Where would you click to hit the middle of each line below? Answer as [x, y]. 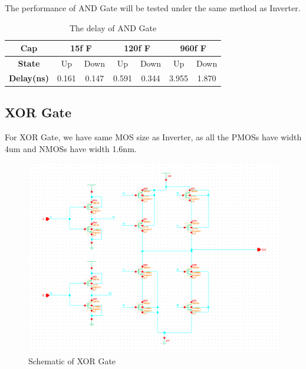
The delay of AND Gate [113, 27]
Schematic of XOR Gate [72, 361]
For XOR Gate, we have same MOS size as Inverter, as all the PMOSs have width [153, 137]
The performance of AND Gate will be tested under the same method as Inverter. [153, 8]
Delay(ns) [29, 78]
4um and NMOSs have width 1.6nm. [71, 148]
